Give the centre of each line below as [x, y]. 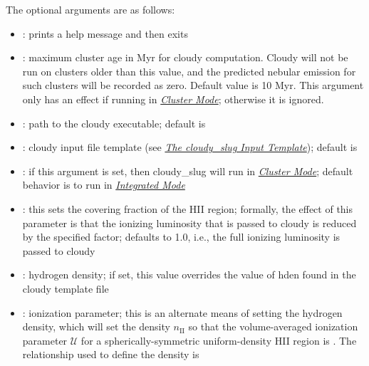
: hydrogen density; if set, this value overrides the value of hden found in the [189, 274]
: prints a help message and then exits [105, 33]
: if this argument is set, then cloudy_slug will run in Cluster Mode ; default [188, 171]
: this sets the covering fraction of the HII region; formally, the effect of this [188, 208]
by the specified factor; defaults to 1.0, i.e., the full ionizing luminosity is [181, 237]
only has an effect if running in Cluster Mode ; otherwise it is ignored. [173, 99]
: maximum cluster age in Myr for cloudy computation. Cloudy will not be [185, 57]
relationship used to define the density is [111, 354]
